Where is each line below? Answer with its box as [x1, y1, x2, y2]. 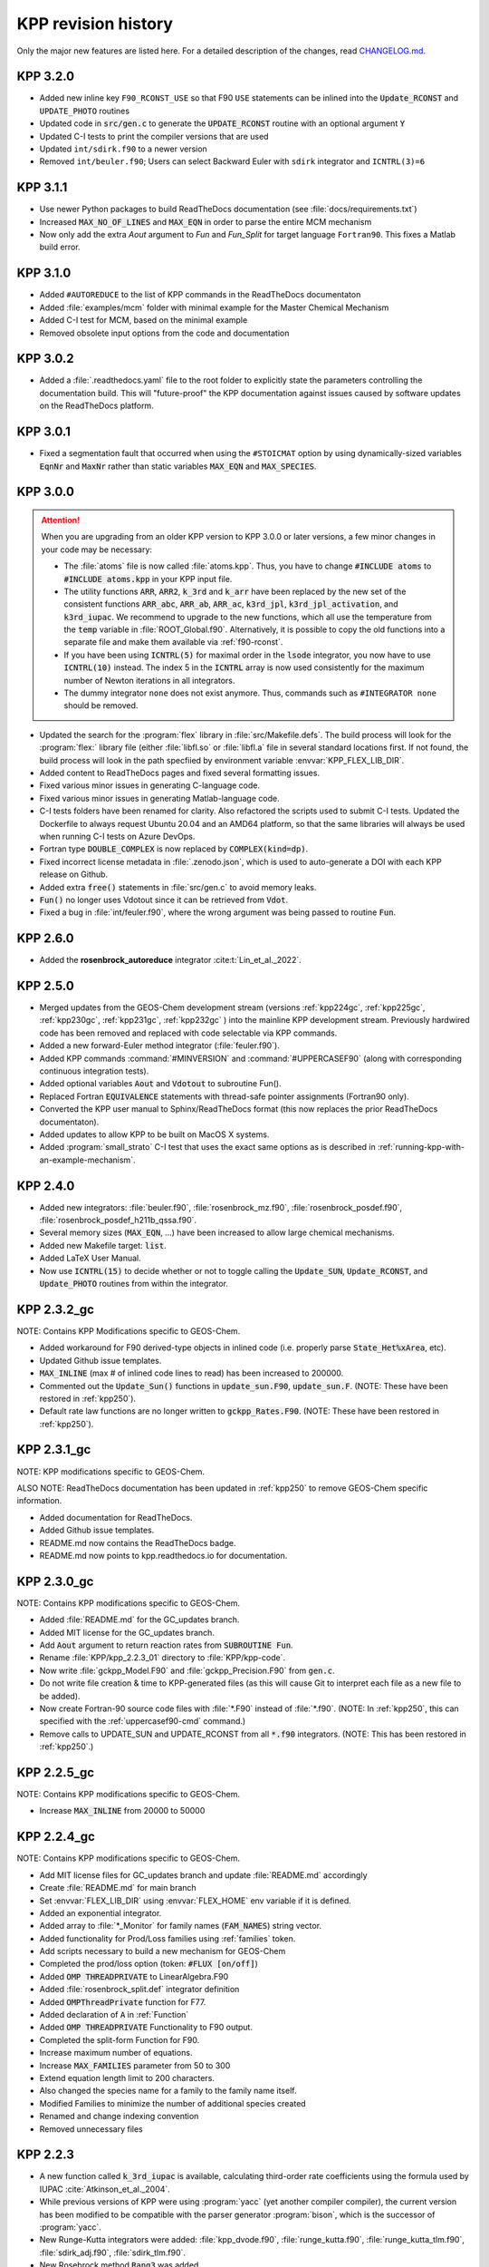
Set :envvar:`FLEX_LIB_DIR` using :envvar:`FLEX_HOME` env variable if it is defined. [39, 1895, 352, 1906]
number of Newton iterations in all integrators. [63, 675, 235, 686]
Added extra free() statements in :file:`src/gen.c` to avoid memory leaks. [39, 881, 317, 892]
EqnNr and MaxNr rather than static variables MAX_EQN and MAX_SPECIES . [39, 461, 317, 472]
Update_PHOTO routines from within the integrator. [39, 1279, 228, 1289]
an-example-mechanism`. [39, 1154, 136, 1165]
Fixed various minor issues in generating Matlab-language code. [39, 793, 280, 803]
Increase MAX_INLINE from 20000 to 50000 [39, 1805, 206, 1816]
